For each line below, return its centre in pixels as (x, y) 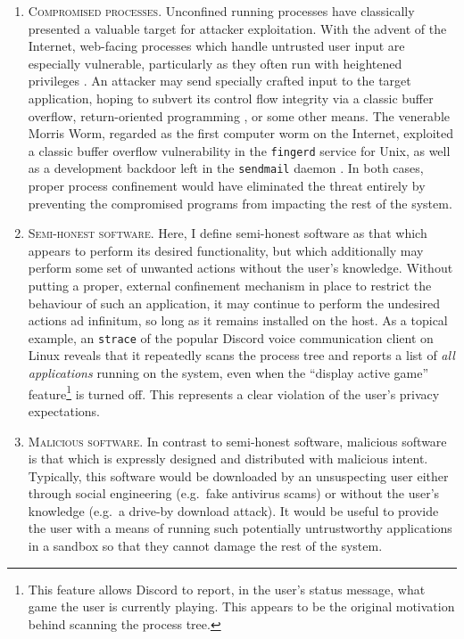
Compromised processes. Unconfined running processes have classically (221, 11)
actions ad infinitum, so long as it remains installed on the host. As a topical (238, 320)
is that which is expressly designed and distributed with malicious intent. (228, 459)
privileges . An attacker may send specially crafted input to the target (220, 81)
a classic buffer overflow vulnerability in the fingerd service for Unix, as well (239, 150)
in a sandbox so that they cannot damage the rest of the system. (205, 546)
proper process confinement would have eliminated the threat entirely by (227, 186)
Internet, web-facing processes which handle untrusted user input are (216, 46)
